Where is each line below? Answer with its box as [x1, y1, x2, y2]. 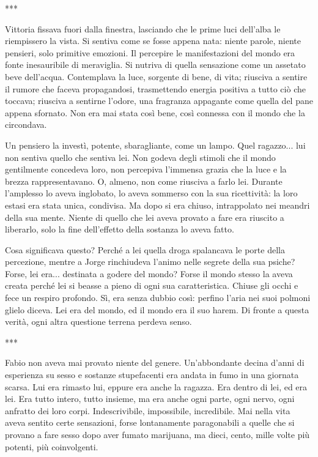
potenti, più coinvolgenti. [5, 440, 98, 453]
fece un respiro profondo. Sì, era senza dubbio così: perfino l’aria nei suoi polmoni [5, 291, 311, 304]
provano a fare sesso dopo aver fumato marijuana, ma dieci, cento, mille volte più [5, 428, 310, 440]
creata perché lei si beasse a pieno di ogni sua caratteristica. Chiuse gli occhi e [5, 279, 298, 292]
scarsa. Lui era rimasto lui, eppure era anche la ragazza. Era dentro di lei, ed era [5, 380, 308, 393]
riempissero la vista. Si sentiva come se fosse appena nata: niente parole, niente [5, 34, 301, 47]
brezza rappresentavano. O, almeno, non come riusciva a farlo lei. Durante [5, 174, 283, 187]
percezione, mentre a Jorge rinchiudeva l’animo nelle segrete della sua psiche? [5, 255, 295, 268]
